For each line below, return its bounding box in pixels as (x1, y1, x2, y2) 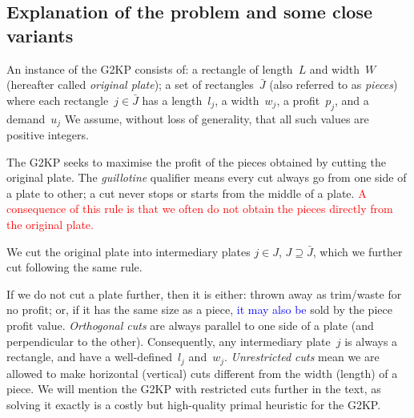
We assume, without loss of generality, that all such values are (64, 110, 369, 127)
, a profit (276, 91, 320, 108)
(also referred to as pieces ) (269, 76, 398, 93)
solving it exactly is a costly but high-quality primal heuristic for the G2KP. (6, 396, 381, 412)
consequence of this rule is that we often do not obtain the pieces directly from (6, 200, 393, 217)
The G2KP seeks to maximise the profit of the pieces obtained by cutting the (6, 153, 386, 170)
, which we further (312, 243, 403, 259)
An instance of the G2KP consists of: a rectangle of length (6, 60, 293, 77)
